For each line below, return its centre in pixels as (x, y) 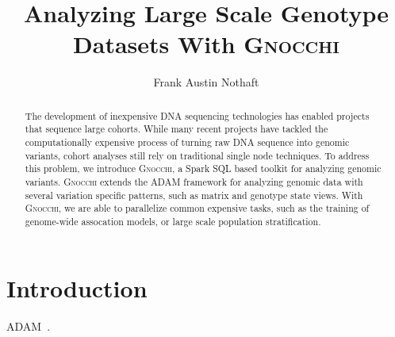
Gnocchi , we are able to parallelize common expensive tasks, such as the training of (197, 208)
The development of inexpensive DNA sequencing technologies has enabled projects (197, 115)
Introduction (77, 287)
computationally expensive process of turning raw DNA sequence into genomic (187, 142)
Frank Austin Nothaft (206, 82)
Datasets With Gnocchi (206, 44)
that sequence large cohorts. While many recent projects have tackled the (176, 129)
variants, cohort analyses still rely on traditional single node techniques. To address (197, 155)
